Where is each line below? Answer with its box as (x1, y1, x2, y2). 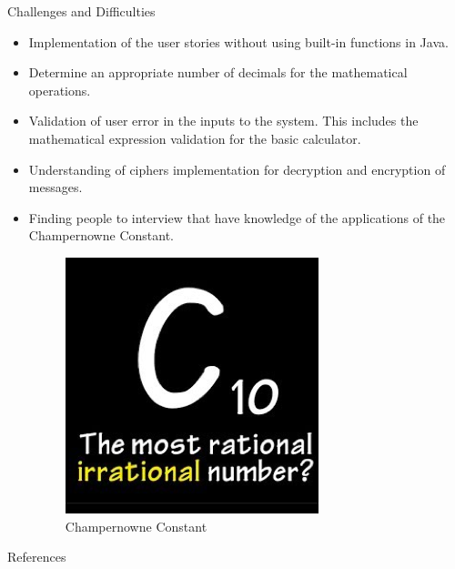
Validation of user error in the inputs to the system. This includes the (28, 111, 419, 130)
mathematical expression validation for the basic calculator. (28, 128, 361, 147)
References (7, 547, 66, 566)
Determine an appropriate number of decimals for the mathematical (28, 63, 408, 82)
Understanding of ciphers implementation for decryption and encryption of (28, 159, 446, 178)
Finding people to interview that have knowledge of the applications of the (28, 208, 446, 227)
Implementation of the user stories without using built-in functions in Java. (28, 32, 449, 51)
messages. (28, 178, 83, 197)
